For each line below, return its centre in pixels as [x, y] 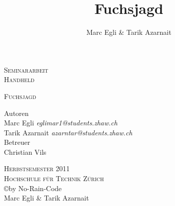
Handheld [19, 79]
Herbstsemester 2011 [37, 168]
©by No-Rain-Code [33, 188]
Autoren [16, 113]
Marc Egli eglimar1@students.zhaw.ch [61, 123]
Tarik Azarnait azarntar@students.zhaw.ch [68, 132]
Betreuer [17, 142]
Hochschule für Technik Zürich [54, 178]
